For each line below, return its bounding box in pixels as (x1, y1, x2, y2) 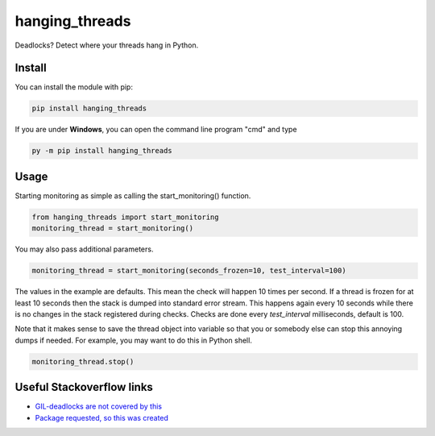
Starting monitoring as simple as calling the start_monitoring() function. (14, 190, 251, 201)
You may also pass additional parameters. (14, 244, 154, 254)
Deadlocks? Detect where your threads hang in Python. (14, 40, 199, 50)
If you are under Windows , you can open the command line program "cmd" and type (14, 125, 297, 135)
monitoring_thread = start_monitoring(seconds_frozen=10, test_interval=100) (31, 266, 346, 276)
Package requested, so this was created (35, 413, 169, 422)
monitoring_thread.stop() (31, 357, 135, 366)
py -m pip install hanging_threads (31, 146, 172, 156)
